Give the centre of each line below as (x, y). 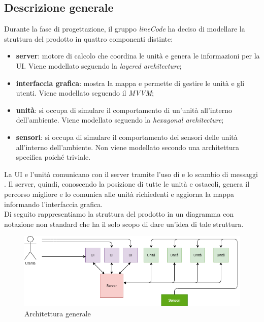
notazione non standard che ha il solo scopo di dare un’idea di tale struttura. (124, 224)
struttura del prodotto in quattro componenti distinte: (89, 38)
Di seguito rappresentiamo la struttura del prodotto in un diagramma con (119, 214)
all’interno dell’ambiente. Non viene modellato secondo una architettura (128, 147)
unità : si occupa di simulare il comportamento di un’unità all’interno (124, 110)
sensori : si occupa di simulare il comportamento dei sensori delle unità (127, 137)
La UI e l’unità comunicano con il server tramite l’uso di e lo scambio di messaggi (131, 174)
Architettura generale (58, 313)
